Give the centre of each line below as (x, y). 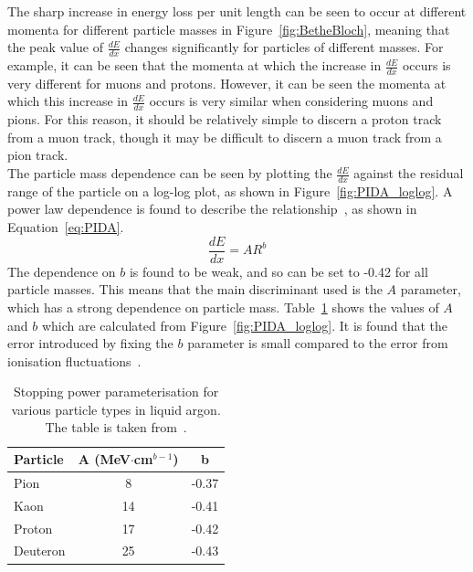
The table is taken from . (116, 427)
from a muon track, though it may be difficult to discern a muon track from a (225, 137)
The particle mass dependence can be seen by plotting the (170, 173)
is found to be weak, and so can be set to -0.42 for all (279, 271)
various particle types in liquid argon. (116, 409)
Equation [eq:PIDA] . (66, 227)
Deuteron (40, 551)
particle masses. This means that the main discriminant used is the (195, 289)
